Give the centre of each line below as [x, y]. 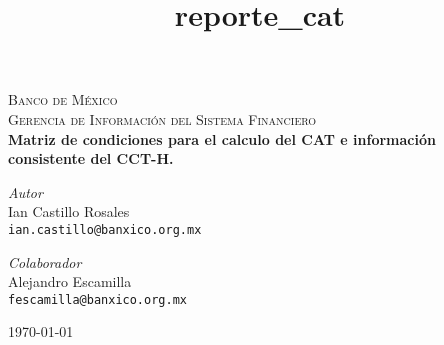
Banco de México [63, 99]
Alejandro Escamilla [70, 281]
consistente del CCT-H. [91, 158]
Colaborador [45, 261]
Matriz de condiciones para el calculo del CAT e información [222, 138]
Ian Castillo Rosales [69, 211]
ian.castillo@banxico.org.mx [105, 229]
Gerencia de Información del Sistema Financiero [162, 118]
